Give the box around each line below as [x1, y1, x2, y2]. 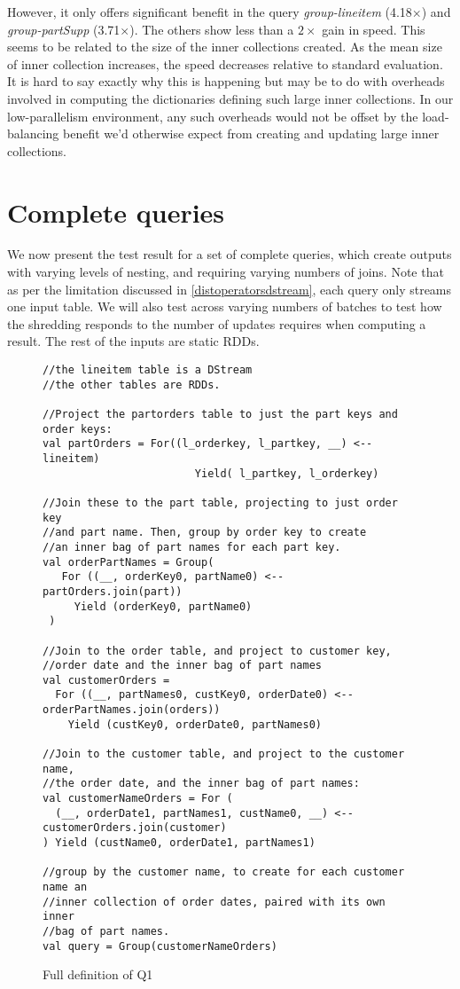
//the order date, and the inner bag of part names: [43, 777, 360, 790]
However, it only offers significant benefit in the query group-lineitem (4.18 [7, 3, 412, 20]
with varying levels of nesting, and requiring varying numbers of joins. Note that [7, 263, 444, 281]
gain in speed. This [322, 20, 425, 38]
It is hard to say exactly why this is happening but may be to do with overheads [7, 72, 445, 90]
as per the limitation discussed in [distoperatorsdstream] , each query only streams [7, 279, 452, 298]
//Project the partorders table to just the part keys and [43, 408, 398, 420]
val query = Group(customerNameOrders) [43, 939, 277, 953]
